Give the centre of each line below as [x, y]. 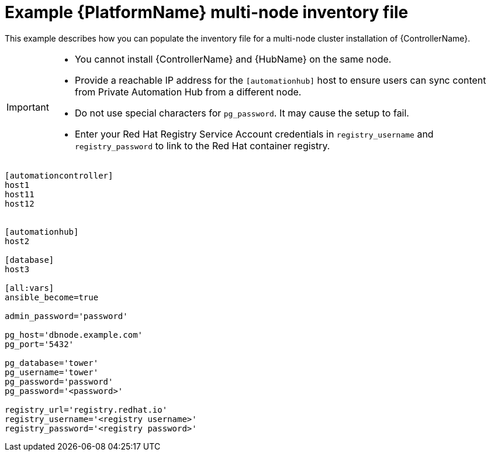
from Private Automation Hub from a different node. [188, 92]
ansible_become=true [52, 297]
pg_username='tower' [52, 372]
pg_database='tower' [52, 363]
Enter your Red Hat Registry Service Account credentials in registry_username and [254, 134]
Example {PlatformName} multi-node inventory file [207, 12]
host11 [20, 194]
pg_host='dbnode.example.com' [74, 335]
